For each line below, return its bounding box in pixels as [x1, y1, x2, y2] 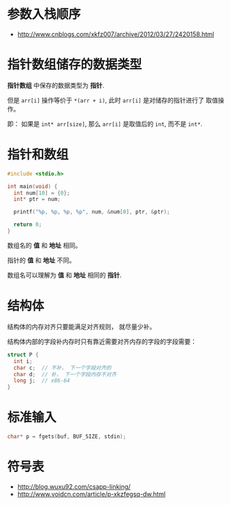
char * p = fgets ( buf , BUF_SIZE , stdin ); [7, 433, 127, 441]
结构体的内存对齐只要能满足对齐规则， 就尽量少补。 [7, 322, 156, 331]
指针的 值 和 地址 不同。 [7, 256, 75, 264]
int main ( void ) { [7, 183, 58, 190]
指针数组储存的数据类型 [7, 57, 142, 73]
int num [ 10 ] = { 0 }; [13, 190, 70, 197]
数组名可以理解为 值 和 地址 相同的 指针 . [7, 271, 122, 279]
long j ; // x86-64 [13, 377, 70, 385]
